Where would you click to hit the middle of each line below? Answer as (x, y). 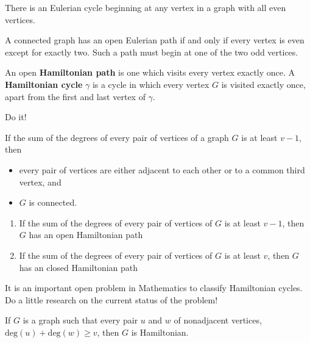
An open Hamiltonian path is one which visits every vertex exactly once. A (150, 72)
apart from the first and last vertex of (75, 96)
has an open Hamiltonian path (86, 235)
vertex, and (40, 182)
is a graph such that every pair (80, 320)
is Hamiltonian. (160, 332)
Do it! (16, 117)
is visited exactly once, (263, 84)
